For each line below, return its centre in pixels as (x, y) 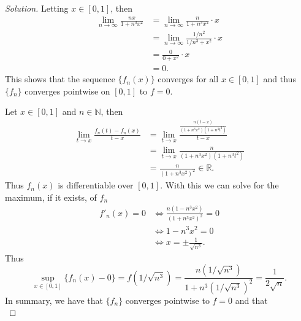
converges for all (188, 79)
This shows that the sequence (60, 79)
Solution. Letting (37, 8)
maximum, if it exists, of (51, 197)
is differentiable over (96, 185)
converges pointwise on (67, 91)
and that (251, 300)
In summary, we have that (54, 300)
